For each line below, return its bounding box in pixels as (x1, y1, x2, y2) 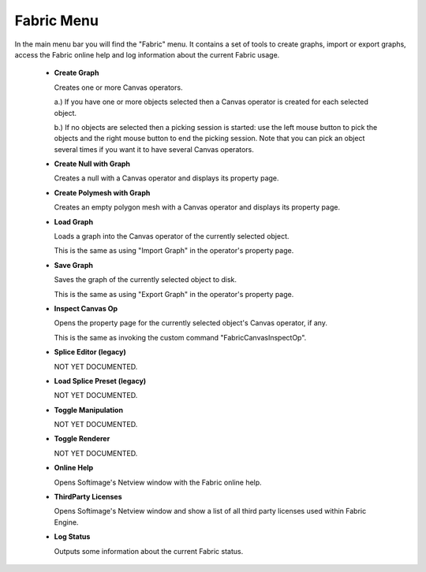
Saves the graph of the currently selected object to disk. (54, 275, 237, 284)
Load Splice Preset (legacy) (54, 376, 147, 385)
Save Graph (54, 260, 94, 269)
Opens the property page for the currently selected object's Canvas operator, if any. (54, 318, 327, 328)
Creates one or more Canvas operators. (54, 83, 183, 92)
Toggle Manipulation (54, 405, 124, 414)
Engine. (54, 517, 79, 527)
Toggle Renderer (54, 434, 110, 444)
